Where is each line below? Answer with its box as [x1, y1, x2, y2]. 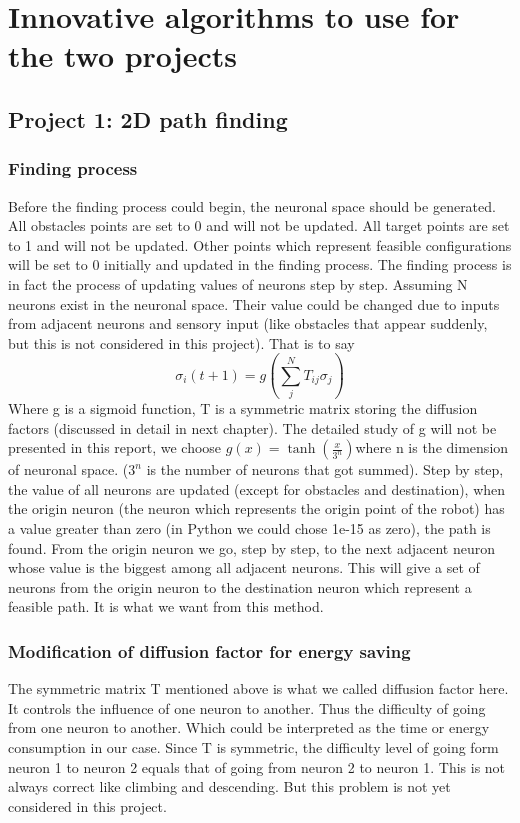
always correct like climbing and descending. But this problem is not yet [8, 776, 451, 797]
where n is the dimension [355, 437, 509, 458]
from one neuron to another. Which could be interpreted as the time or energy [8, 717, 490, 738]
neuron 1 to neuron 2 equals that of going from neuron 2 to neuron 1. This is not [8, 756, 506, 777]
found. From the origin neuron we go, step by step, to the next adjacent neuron [8, 537, 496, 558]
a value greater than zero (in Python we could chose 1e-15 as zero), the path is [8, 518, 491, 538]
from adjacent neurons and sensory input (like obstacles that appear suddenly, [8, 313, 488, 334]
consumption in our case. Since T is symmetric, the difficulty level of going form [8, 736, 499, 757]
